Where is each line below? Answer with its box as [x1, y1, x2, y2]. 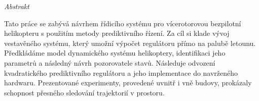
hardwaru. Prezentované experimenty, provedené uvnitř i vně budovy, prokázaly [4, 77, 252, 88]
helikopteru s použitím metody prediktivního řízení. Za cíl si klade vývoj [4, 28, 230, 38]
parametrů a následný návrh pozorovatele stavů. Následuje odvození [4, 57, 215, 68]
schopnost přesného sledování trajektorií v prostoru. [4, 87, 165, 97]
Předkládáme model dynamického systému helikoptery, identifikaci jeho [4, 47, 226, 58]
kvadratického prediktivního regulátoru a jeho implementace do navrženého [4, 67, 238, 78]
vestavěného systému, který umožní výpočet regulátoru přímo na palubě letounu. [4, 37, 256, 48]
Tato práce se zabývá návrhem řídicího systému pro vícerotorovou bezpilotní [4, 18, 241, 28]
